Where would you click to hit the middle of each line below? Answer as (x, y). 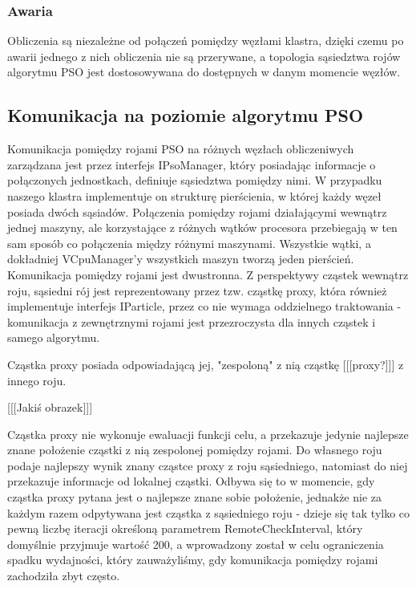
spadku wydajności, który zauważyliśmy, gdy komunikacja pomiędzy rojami (193, 560)
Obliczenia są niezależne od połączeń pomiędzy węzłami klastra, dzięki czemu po (206, 41)
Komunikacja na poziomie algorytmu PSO (186, 115)
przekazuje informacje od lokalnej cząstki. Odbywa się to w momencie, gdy (191, 481)
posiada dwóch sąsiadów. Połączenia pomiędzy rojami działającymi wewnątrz (197, 211)
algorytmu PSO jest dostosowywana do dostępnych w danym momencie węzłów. (204, 72)
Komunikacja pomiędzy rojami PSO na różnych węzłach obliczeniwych (181, 149)
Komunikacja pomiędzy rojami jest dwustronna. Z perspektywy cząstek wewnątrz (208, 274)
